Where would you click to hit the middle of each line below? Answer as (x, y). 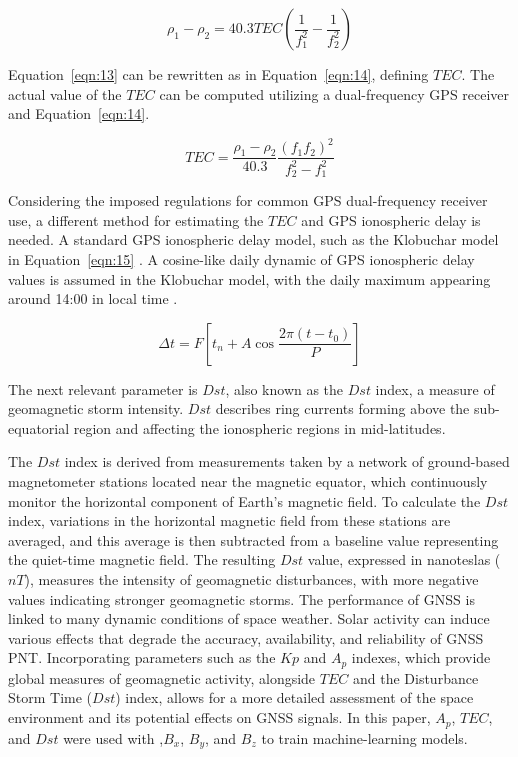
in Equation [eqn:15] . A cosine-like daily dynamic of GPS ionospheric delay (241, 258)
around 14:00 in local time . (93, 298)
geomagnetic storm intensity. (96, 408)
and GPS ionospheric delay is (391, 219)
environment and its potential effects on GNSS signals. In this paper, (219, 717)
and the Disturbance (415, 677)
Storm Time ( (50, 697)
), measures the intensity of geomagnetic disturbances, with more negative (251, 579)
